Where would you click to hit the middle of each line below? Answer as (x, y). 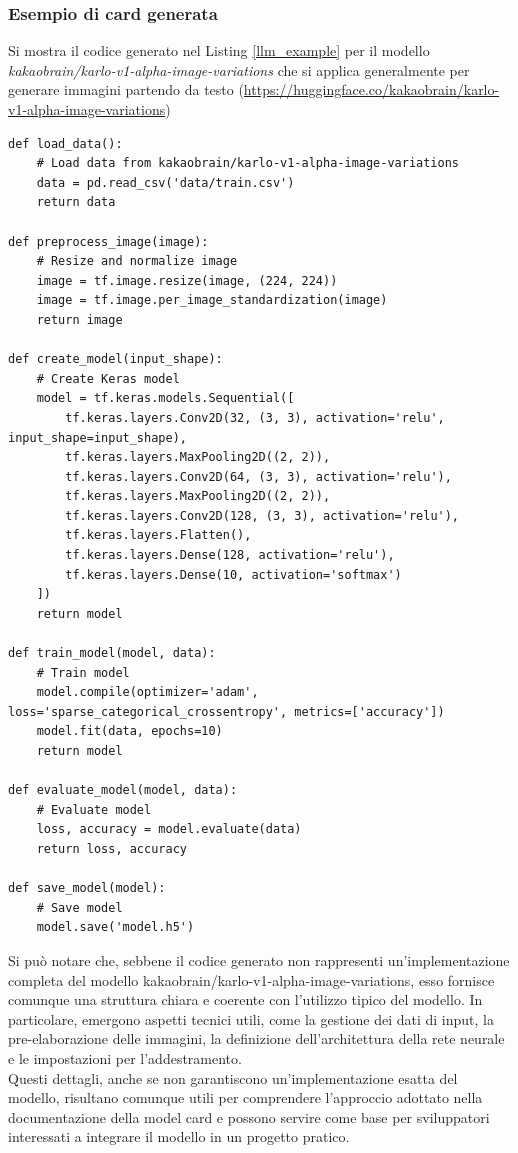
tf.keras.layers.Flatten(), (158, 535)
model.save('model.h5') (115, 927)
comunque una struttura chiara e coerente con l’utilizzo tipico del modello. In (245, 999)
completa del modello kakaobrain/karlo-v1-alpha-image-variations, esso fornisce (251, 979)
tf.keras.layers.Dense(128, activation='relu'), (230, 555)
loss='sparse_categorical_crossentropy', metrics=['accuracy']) (226, 711)
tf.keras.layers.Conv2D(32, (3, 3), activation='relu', (255, 417)
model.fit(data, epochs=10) (129, 731)
